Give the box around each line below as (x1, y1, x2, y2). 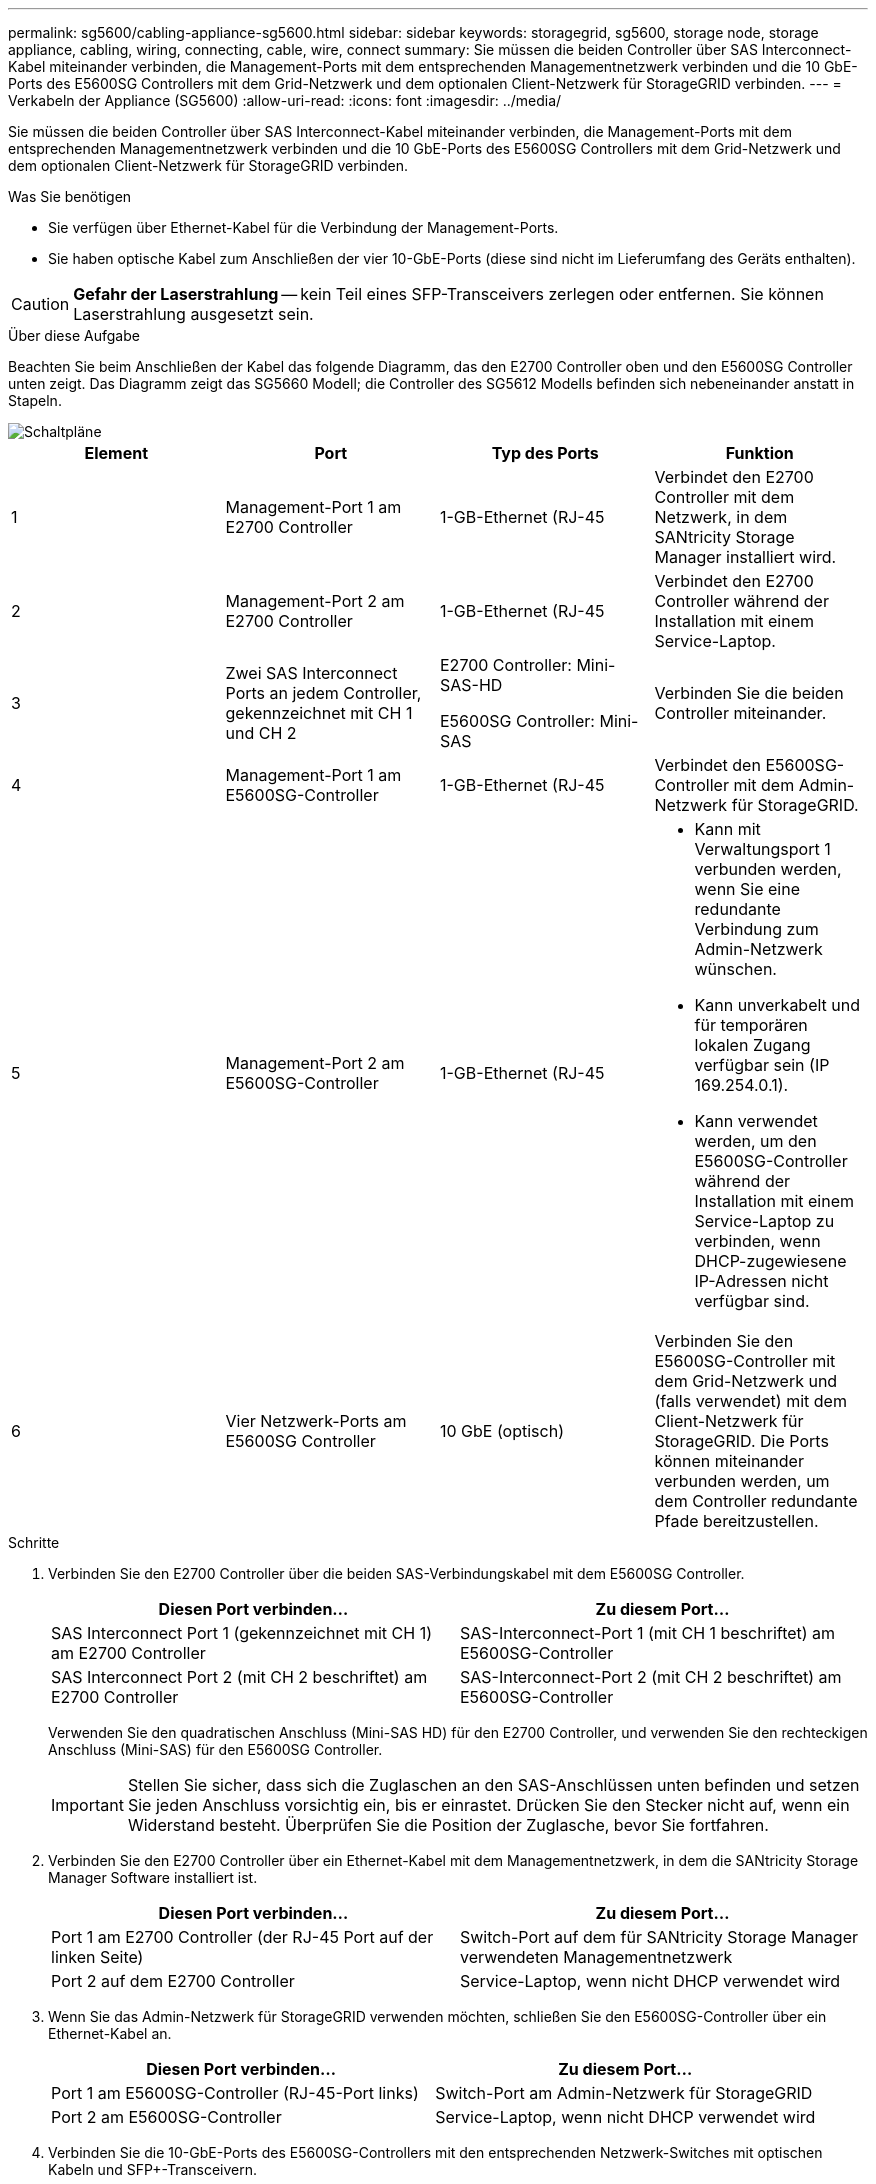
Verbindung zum (694, 919, 819, 939)
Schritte (8, 1534, 60, 1551)
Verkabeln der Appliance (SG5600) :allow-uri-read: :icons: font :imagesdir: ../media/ (8, 92, 562, 109)
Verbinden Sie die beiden (654, 683, 844, 703)
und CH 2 (225, 723, 297, 743)
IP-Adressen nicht (694, 1271, 829, 1291)
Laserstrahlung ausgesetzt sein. (73, 304, 314, 324)
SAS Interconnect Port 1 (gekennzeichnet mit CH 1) (51, 1623, 432, 1643)
